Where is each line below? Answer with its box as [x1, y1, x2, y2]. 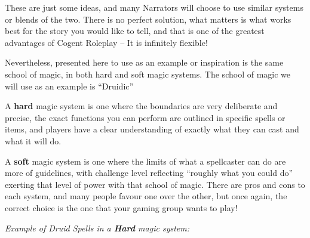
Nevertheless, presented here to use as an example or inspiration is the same [5, 56, 284, 69]
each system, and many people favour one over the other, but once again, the [5, 190, 287, 202]
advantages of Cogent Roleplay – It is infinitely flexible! [5, 36, 208, 48]
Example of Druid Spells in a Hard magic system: [5, 221, 189, 234]
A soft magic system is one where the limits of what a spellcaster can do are [5, 154, 286, 167]
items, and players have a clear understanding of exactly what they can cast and [5, 123, 299, 135]
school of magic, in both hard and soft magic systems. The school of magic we [5, 67, 291, 80]
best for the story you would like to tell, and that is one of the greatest [5, 24, 265, 37]
